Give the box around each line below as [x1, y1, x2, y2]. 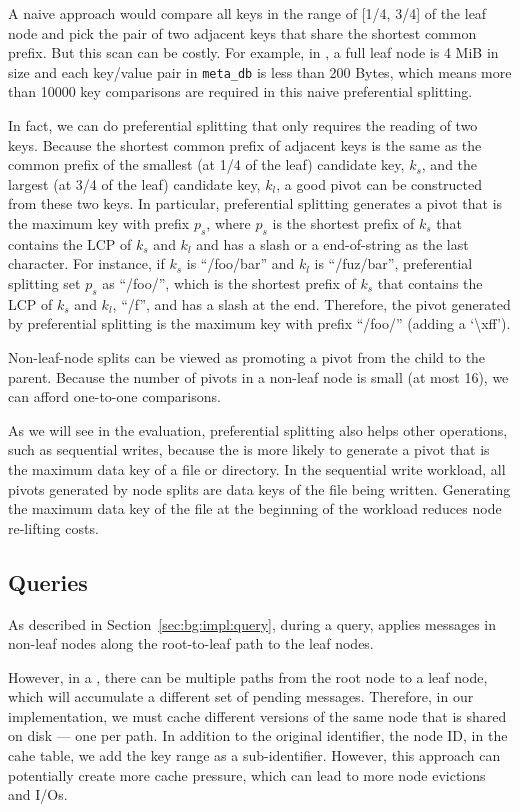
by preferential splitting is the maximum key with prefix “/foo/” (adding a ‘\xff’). [8, 313, 511, 334]
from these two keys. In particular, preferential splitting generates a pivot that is [8, 193, 503, 214]
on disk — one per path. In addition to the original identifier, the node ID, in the [8, 725, 508, 746]
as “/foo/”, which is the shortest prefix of [102, 272, 356, 293]
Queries [8, 566, 88, 597]
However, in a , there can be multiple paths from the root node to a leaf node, [8, 666, 488, 687]
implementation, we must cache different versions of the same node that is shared [8, 705, 507, 726]
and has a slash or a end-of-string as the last [196, 233, 469, 254]
